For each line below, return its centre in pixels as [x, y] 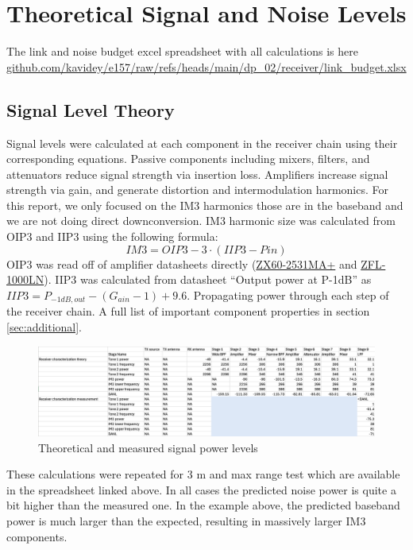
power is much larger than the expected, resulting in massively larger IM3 [186, 520]
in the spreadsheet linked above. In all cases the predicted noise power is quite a [201, 489]
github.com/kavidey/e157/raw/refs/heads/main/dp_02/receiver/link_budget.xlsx [206, 66]
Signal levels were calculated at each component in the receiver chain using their [202, 143]
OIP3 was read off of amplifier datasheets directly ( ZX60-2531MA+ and [182, 263]
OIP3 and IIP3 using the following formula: [112, 236]
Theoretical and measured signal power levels [148, 447]
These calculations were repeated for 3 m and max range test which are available [203, 474]
